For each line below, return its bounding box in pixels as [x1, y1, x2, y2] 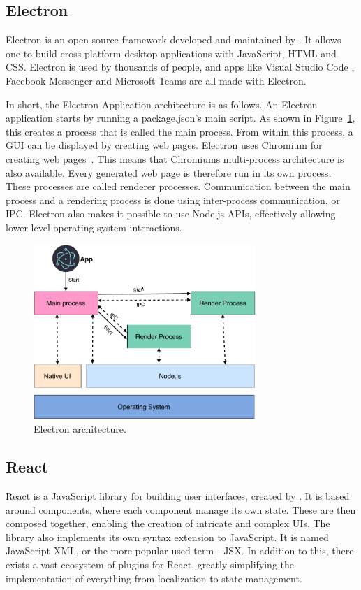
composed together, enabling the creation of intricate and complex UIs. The [6, 516, 330, 531]
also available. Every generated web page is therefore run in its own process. [6, 165, 332, 180]
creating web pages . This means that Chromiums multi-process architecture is [6, 151, 344, 166]
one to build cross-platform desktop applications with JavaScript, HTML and [6, 45, 337, 60]
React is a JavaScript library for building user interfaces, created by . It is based [6, 489, 350, 503]
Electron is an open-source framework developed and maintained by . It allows [6, 32, 341, 47]
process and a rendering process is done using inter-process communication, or [6, 192, 340, 207]
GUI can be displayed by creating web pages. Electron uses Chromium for [6, 138, 323, 152]
